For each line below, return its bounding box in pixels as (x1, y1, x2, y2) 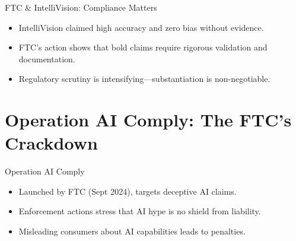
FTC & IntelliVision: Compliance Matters (5, 1, 157, 13)
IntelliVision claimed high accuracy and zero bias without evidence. (18, 21, 264, 33)
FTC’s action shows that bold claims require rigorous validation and (18, 41, 268, 53)
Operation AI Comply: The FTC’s (5, 107, 292, 132)
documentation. (18, 52, 75, 65)
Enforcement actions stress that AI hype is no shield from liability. (18, 205, 261, 217)
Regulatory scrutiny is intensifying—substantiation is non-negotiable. (18, 72, 270, 85)
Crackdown (5, 131, 98, 155)
